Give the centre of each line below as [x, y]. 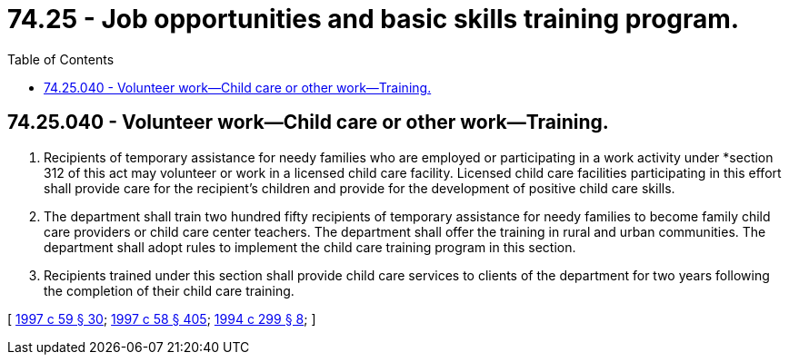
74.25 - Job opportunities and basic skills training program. [374, 19]
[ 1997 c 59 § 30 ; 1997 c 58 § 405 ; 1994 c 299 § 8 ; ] [162, 318]
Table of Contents [61, 59]
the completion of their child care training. [169, 290]
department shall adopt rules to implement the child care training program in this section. [310, 247]
